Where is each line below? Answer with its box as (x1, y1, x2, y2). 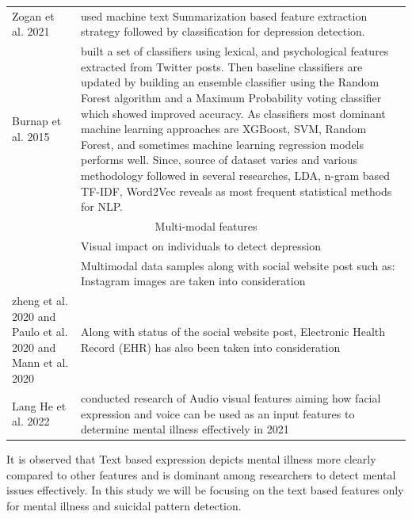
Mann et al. (12, 354, 69, 371)
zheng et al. (12, 292, 68, 309)
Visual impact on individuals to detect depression (81, 237, 321, 254)
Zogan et (12, 7, 55, 24)
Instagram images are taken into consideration (81, 273, 306, 289)
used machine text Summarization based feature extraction (81, 7, 368, 24)
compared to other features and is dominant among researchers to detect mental (6, 466, 396, 483)
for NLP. (81, 198, 123, 215)
